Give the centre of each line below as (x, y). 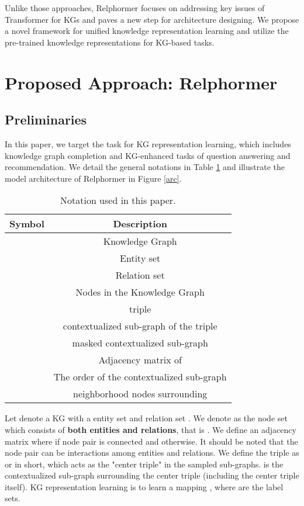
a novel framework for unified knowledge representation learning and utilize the (147, 31)
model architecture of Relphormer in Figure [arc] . (93, 178)
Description (140, 224)
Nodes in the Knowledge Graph (140, 292)
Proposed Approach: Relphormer (141, 82)
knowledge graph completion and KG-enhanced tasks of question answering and (148, 155)
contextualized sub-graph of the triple (140, 326)
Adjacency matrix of (140, 360)
